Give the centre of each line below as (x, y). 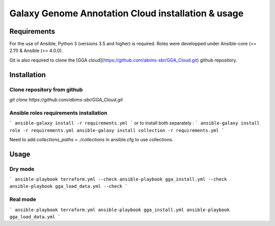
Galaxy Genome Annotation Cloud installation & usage (127, 13)
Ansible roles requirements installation (58, 113)
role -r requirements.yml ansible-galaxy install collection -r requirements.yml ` (117, 130)
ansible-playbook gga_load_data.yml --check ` (68, 186)
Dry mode (22, 169)
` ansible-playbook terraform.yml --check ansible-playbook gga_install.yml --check (118, 179)
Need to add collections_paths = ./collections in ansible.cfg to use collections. (91, 139)
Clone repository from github (46, 89)
